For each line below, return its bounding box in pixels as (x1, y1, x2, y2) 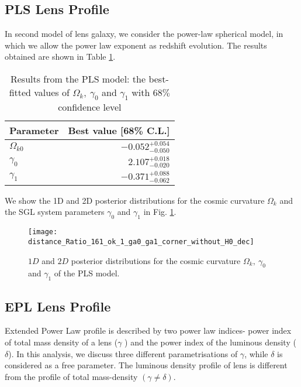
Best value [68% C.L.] (68, 124, 170, 138)
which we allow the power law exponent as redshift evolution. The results (5, 39, 267, 51)
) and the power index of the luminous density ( (124, 335, 296, 348)
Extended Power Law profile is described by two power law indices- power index (5, 324, 292, 337)
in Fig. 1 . (143, 206, 177, 218)
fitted (9, 85, 31, 99)
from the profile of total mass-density (5, 370, 138, 382)
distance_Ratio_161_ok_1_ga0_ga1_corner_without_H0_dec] (28, 237, 254, 246)
